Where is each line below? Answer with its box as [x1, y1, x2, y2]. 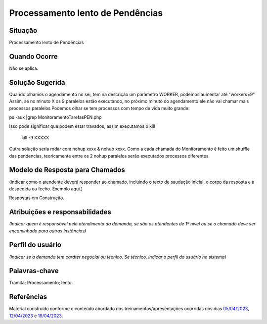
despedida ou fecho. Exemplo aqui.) [9, 186, 83, 192]
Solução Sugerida [9, 78, 65, 87]
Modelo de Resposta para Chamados [9, 166, 126, 174]
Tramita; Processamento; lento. [9, 280, 73, 286]
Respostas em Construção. [9, 195, 64, 201]
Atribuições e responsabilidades [9, 208, 111, 216]
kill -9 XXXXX [21, 134, 49, 141]
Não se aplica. [9, 65, 39, 71]
